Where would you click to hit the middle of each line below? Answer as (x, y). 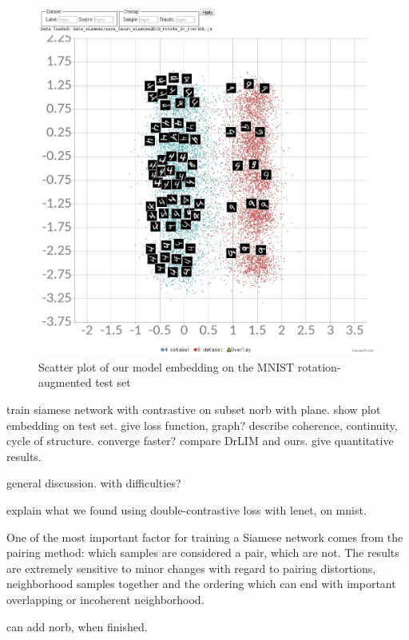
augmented (65, 382)
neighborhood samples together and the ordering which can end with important (201, 584)
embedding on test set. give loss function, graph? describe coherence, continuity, (202, 425)
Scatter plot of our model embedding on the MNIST (167, 366)
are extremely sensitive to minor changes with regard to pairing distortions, (191, 568)
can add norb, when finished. (77, 626)
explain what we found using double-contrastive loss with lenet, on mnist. (187, 509)
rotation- (319, 366)
